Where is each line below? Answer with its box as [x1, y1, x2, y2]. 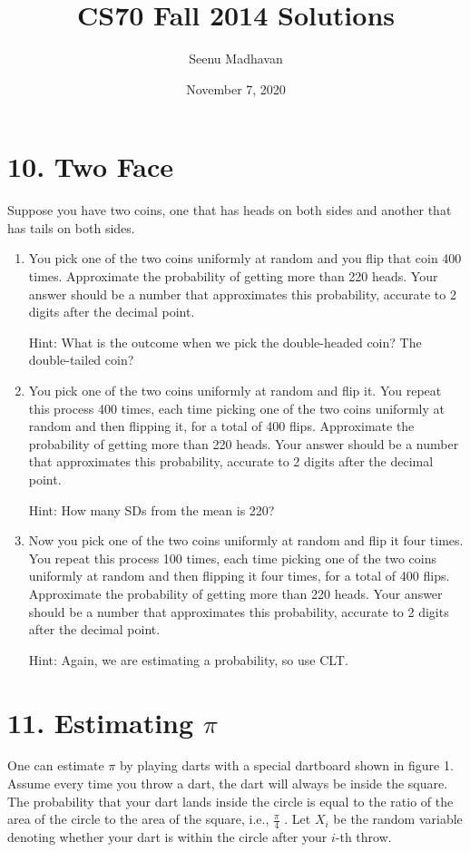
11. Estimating [7, 703, 194, 740]
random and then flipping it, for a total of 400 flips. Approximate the [28, 416, 415, 436]
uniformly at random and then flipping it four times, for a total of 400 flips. [28, 566, 450, 585]
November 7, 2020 [186, 79, 286, 98]
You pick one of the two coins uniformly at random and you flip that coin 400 [28, 249, 462, 268]
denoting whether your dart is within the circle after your [7, 828, 328, 847]
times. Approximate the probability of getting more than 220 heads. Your [28, 267, 438, 286]
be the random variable [333, 809, 463, 828]
